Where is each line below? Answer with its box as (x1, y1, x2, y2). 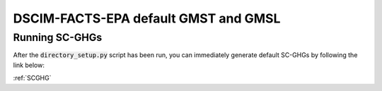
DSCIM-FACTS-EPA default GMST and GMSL (13, 11, 281, 26)
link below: (13, 61, 45, 69)
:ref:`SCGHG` (13, 74, 52, 83)
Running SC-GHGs (13, 31, 103, 44)
